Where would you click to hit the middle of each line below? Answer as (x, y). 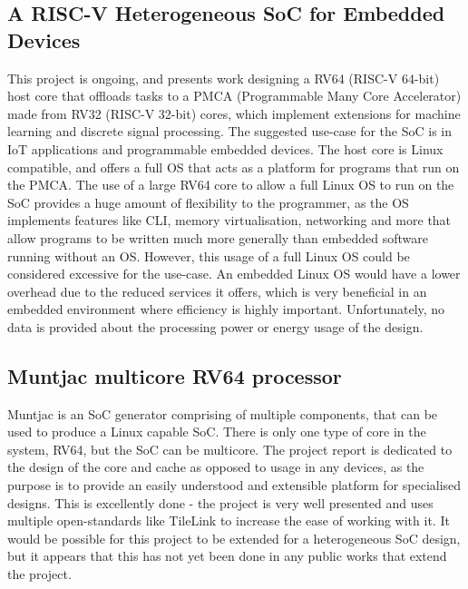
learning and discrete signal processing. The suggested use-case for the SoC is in (230, 131)
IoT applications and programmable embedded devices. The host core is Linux (225, 148)
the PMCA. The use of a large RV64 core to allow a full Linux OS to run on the (231, 185)
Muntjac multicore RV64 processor (175, 375)
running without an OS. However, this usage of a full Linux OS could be (209, 255)
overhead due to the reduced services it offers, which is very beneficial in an (217, 291)
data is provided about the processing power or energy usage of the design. (215, 326)
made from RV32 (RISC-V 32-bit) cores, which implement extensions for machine (234, 113)
